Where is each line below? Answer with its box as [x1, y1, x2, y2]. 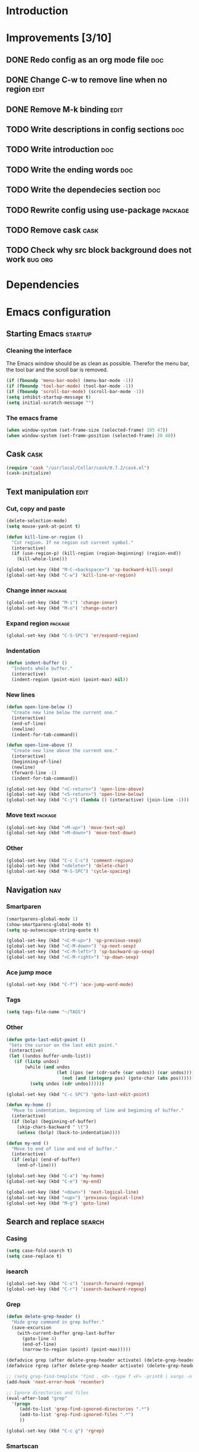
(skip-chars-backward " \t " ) [17, 1124, 89, 1130]
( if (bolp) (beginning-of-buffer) [11, 1119, 97, 1125]
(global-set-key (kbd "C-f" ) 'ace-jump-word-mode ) [6, 982, 134, 988]
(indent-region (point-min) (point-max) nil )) [11, 677, 129, 683]
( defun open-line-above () [6, 742, 73, 749]
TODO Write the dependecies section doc [6, 185, 161, 195]
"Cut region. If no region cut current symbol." [11, 539, 134, 545]
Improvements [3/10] [6, 31, 112, 45]
